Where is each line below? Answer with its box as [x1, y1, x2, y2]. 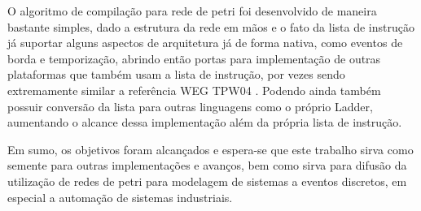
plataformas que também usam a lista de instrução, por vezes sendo [7, 66, 345, 83]
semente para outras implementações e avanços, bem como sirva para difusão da [7, 157, 407, 174]
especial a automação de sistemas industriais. [7, 188, 233, 205]
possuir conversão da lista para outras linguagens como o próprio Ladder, [7, 97, 373, 114]
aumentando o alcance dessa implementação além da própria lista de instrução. [7, 114, 402, 131]
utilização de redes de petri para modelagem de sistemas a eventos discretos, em [7, 172, 407, 189]
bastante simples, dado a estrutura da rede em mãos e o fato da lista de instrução [7, 18, 414, 35]
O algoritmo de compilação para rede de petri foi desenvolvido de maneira [7, 2, 377, 19]
